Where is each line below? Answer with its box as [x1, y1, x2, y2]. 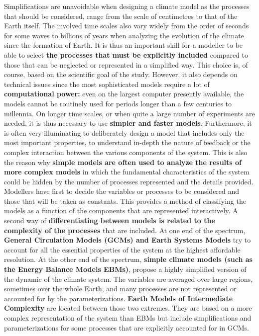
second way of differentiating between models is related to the [4, 215, 215, 226]
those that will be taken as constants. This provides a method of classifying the [4, 195, 246, 206]
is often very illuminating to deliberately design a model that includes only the [4, 127, 245, 138]
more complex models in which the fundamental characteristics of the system [4, 167, 250, 177]
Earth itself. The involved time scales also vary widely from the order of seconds [4, 20, 249, 31]
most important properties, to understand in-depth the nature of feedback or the [4, 137, 251, 148]
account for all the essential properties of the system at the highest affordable [4, 244, 241, 254]
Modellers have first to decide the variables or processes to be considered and [4, 186, 240, 196]
